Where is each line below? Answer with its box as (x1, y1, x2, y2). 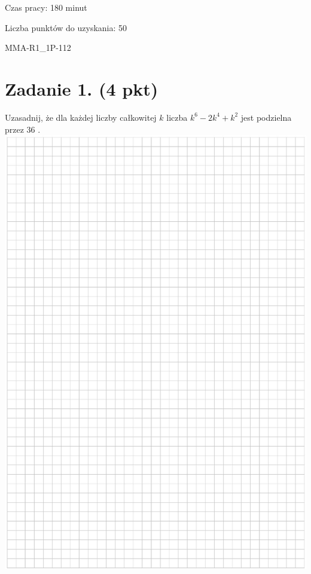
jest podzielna (240, 111, 292, 123)
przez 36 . (5, 123, 41, 135)
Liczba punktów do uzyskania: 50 (5, 21, 127, 33)
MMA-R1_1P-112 (5, 41, 71, 54)
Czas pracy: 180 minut (5, 1, 87, 13)
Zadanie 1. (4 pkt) (5, 76, 158, 100)
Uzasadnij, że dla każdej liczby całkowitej (5, 111, 157, 123)
